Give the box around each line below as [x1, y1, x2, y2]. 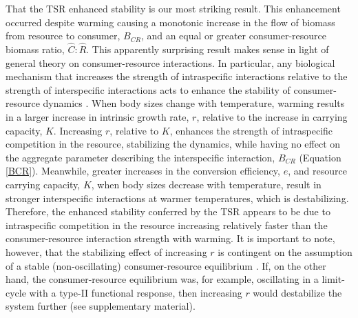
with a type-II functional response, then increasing [29, 285, 242, 299]
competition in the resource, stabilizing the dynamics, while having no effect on [6, 137, 341, 151]
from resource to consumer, [6, 28, 120, 43]
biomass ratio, [6, 42, 65, 56]
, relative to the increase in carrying [196, 109, 348, 123]
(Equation [299, 150, 341, 164]
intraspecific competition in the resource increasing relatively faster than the [6, 217, 328, 232]
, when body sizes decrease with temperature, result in [91, 177, 322, 191]
